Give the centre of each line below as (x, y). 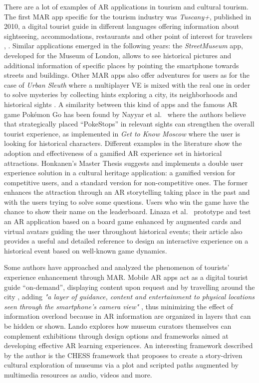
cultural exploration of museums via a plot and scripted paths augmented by (121, 365)
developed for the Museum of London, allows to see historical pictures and (118, 55)
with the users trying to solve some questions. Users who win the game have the (127, 201)
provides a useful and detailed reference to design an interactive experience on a (126, 241)
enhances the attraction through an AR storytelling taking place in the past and (127, 192)
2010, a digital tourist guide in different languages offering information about (122, 26)
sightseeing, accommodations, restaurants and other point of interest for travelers (128, 36)
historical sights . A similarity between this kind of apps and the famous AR (121, 104)
